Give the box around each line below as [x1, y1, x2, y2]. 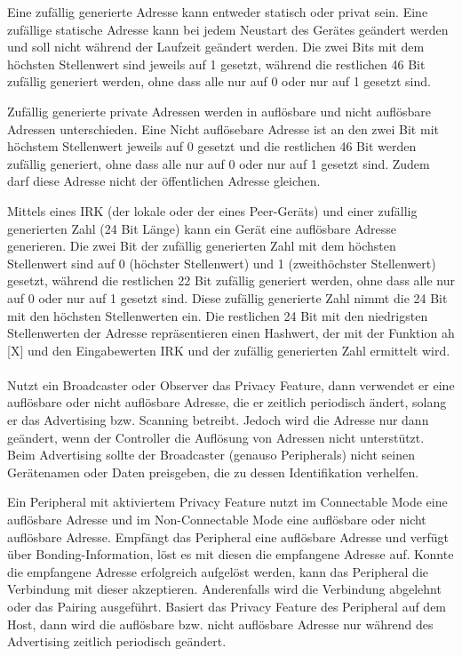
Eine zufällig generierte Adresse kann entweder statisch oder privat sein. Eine [7, 3, 428, 20]
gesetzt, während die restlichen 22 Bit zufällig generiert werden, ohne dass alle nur [7, 271, 455, 290]
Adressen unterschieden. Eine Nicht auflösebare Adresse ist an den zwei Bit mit [7, 119, 439, 138]
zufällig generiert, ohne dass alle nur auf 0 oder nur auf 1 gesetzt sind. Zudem [7, 154, 430, 172]
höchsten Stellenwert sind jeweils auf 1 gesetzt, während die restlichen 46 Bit [7, 54, 426, 73]
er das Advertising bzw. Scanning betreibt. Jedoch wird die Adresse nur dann [7, 411, 429, 429]
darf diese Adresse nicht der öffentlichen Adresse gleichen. [7, 172, 321, 190]
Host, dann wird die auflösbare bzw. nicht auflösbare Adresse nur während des [7, 614, 434, 633]
